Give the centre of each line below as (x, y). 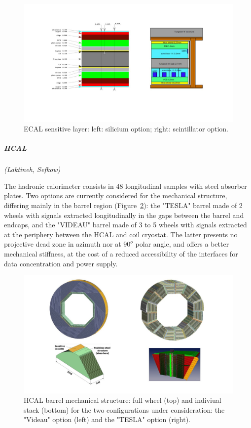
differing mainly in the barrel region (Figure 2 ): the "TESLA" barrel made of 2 (123, 205)
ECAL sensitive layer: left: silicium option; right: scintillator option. (126, 129)
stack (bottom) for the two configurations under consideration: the (124, 409)
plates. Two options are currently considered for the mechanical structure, (116, 195)
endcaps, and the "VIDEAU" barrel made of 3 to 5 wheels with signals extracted (125, 225)
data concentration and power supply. (61, 263)
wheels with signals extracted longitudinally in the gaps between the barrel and (124, 215)
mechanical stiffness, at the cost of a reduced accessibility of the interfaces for (121, 254)
